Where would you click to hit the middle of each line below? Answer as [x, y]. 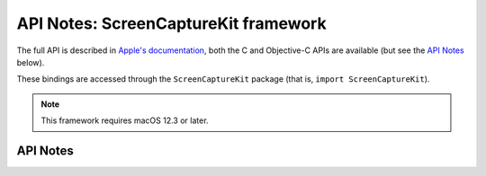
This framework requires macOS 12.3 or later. [125, 120]
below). [31, 62]
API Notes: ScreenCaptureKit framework [172, 23]
